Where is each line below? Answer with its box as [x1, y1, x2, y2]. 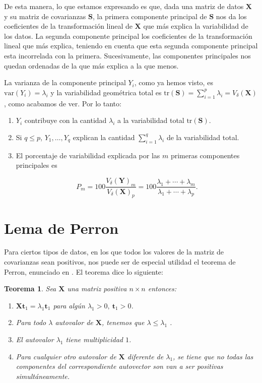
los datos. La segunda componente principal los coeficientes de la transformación [4, 30, 252, 41]
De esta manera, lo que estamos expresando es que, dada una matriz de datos [4, 1, 244, 11]
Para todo [16, 317, 46, 328]
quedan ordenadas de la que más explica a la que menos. [4, 60, 179, 71]
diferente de [127, 351, 164, 361]
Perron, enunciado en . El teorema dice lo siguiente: [4, 266, 163, 277]
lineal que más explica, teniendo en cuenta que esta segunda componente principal [4, 40, 258, 51]
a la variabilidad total [117, 115, 184, 125]
